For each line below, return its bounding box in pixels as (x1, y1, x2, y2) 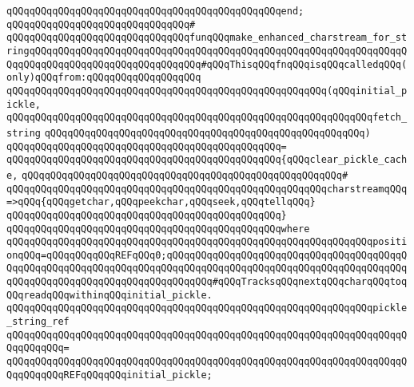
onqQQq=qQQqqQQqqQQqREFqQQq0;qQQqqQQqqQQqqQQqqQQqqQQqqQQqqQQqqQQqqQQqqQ (6, 249, 408, 261)
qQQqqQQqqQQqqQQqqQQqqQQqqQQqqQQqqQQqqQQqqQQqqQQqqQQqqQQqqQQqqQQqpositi (6, 236, 408, 248)
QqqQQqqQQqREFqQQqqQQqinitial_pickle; (6, 369, 213, 381)
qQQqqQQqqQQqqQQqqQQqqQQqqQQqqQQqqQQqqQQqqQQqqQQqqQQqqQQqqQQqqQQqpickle (6, 302, 408, 314)
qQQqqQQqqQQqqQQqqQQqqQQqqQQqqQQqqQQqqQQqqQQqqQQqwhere (6, 223, 310, 235)
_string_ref (6, 316, 70, 328)
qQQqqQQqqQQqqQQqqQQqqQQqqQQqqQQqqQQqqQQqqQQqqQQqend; (6, 6, 305, 17)
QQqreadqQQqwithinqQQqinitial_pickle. (6, 289, 213, 301)
